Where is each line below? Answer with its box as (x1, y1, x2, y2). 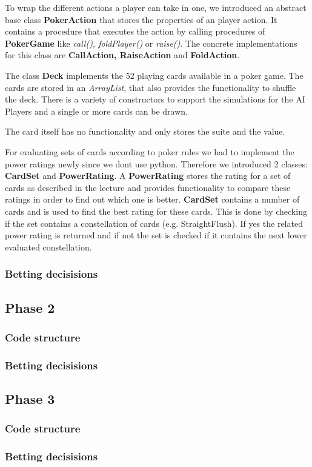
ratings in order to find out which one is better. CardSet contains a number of (5, 193, 300, 206)
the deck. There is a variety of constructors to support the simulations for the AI (5, 93, 305, 106)
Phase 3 (5, 389, 55, 408)
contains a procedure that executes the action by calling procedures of (5, 25, 265, 38)
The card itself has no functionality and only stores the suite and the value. (5, 125, 285, 138)
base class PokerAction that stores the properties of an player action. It (5, 13, 277, 25)
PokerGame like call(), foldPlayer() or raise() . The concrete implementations (5, 36, 297, 49)
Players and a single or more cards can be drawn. (5, 104, 188, 117)
